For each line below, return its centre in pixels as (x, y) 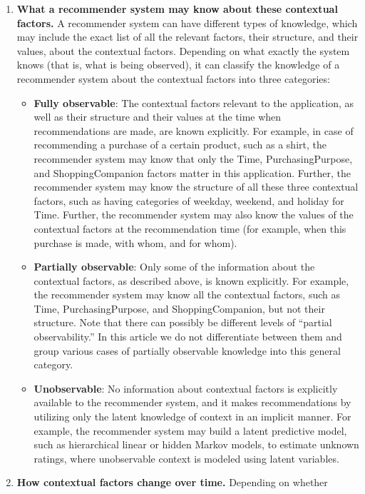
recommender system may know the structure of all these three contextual (196, 187)
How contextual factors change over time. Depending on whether (172, 482)
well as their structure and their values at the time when (158, 117)
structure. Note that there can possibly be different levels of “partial (183, 322)
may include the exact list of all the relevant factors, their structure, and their (187, 37)
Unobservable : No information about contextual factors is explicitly (186, 388)
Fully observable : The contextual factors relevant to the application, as (194, 102)
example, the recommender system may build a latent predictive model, (190, 430)
